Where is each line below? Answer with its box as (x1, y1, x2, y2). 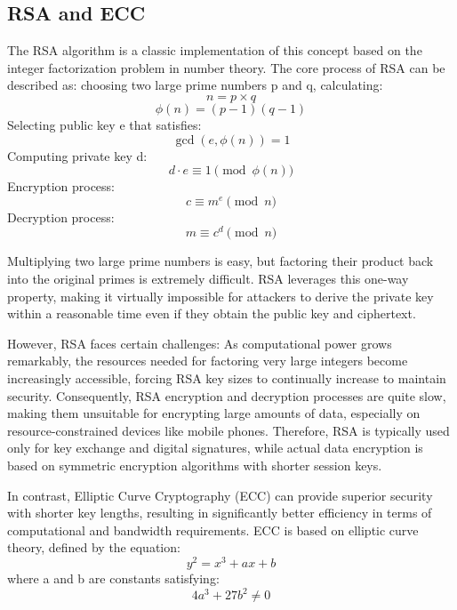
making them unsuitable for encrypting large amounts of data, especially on (7, 404, 421, 422)
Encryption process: (7, 177, 116, 196)
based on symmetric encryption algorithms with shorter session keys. (7, 455, 382, 474)
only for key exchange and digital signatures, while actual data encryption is (7, 438, 423, 457)
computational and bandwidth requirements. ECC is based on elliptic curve (7, 520, 419, 539)
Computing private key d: (7, 146, 148, 165)
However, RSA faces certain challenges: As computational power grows (7, 333, 392, 352)
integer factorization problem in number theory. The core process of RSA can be (7, 58, 445, 76)
